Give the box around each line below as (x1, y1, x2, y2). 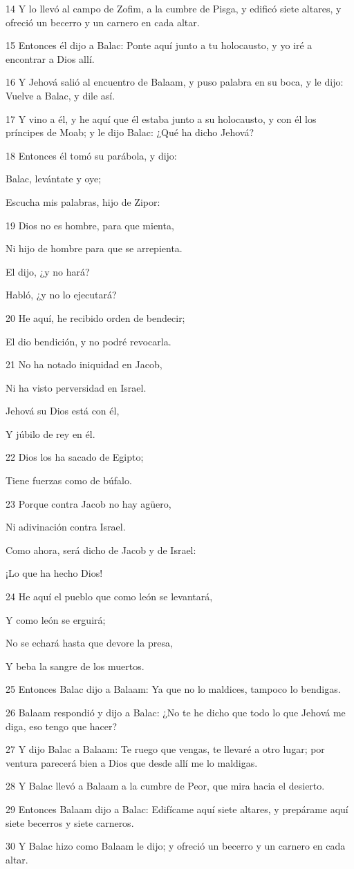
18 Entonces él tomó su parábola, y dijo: (6, 148, 177, 162)
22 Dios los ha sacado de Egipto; (6, 450, 144, 464)
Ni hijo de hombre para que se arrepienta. (6, 241, 183, 256)
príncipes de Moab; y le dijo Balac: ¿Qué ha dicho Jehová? (6, 125, 254, 140)
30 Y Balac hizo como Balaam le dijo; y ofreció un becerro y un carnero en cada (6, 839, 346, 853)
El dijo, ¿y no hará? (6, 264, 90, 278)
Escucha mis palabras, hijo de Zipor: (6, 194, 160, 209)
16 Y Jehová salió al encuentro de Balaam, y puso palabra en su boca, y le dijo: (6, 75, 344, 89)
